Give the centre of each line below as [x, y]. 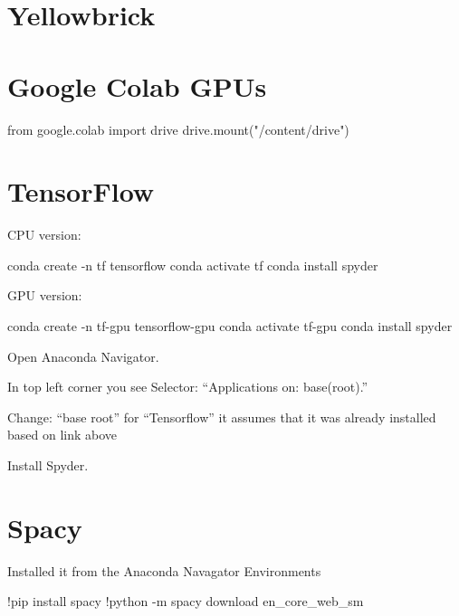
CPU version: [44, 235]
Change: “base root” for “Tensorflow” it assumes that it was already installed [222, 417]
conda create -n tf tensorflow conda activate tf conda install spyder [193, 265]
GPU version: [45, 295]
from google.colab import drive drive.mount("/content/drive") [178, 129]
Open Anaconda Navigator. [83, 356]
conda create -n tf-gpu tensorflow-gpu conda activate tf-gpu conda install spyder [230, 326]
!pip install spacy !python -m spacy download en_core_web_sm [186, 601]
